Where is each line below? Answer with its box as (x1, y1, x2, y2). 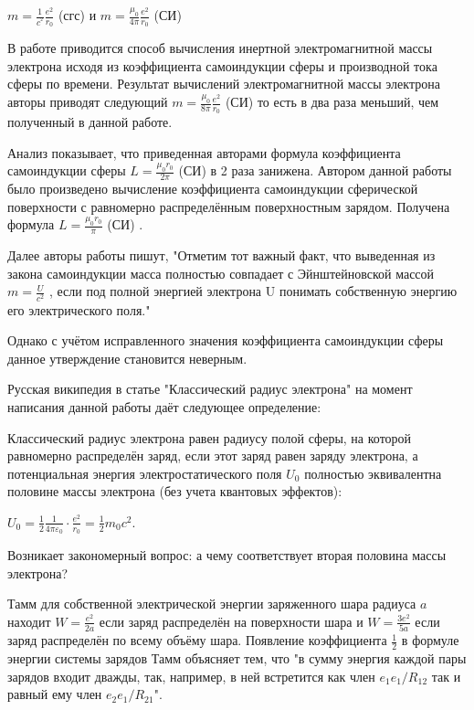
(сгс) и (58, 5, 97, 24)
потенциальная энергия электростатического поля (7, 463, 282, 482)
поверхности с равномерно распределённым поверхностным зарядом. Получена (7, 196, 450, 216)
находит (7, 611, 51, 631)
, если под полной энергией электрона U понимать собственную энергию (48, 281, 458, 301)
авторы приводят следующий (7, 92, 168, 111)
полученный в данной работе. (7, 112, 173, 132)
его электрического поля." (7, 300, 151, 319)
